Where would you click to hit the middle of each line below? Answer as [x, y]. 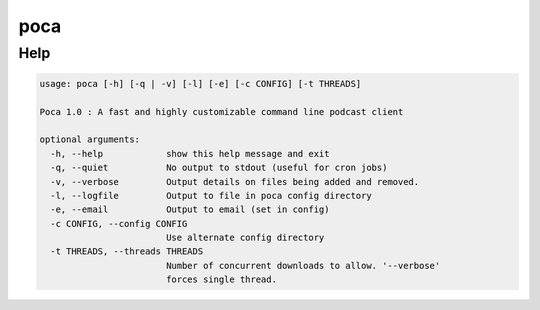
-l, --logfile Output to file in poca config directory [211, 195]
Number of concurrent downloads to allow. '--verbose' [303, 265]
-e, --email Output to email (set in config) [190, 209]
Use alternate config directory [245, 238]
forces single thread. [221, 279]
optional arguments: [89, 139]
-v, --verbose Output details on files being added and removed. [235, 181]
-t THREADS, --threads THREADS [127, 251]
